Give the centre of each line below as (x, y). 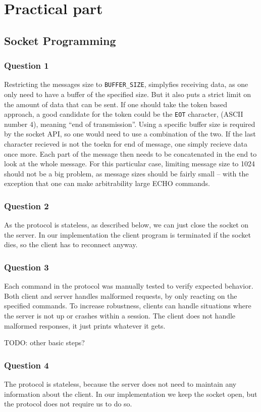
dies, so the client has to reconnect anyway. (71, 244)
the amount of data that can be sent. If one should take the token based (116, 104)
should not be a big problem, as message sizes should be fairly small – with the (126, 173)
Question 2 (27, 205)
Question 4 (27, 365)
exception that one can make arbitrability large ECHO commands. (107, 183)
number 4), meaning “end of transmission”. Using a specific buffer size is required (130, 124)
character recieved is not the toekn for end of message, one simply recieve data (126, 144)
